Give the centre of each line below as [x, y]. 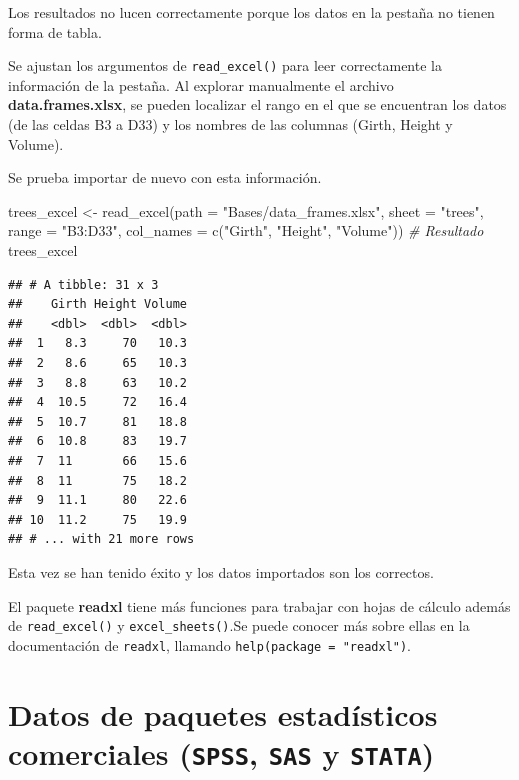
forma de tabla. [55, 31]
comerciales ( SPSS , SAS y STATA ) [221, 752]
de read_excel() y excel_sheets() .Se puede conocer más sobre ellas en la [239, 625]
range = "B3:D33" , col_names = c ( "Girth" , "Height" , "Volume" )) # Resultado [246, 230]
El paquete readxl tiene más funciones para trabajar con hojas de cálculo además [259, 605]
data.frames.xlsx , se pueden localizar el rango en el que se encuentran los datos [257, 104]
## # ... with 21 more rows [101, 539]
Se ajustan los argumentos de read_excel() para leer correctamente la [225, 65]
